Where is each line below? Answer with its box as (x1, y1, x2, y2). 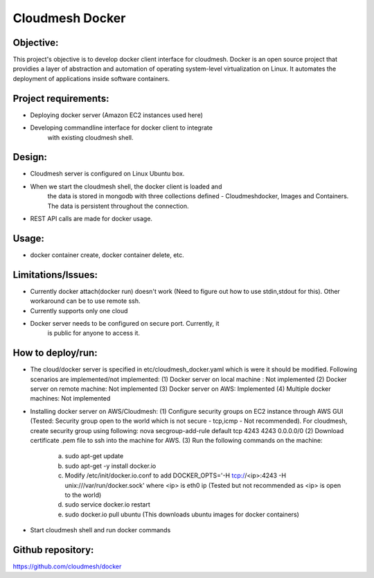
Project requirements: (12, 92, 109, 104)
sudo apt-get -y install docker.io (64, 462, 157, 470)
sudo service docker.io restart (64, 500, 150, 509)
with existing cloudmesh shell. (47, 133, 134, 141)
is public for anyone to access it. (47, 329, 141, 338)
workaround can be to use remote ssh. (30, 297, 141, 305)
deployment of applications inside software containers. (12, 74, 170, 82)
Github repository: (12, 544, 94, 556)
